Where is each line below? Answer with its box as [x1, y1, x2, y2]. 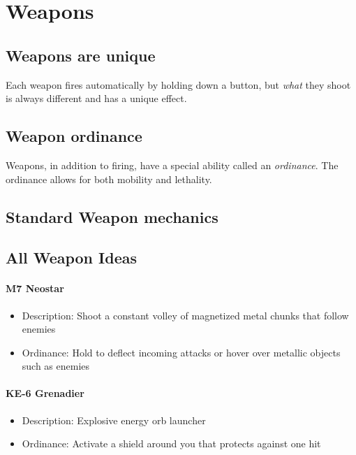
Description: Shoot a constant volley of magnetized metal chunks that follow [22, 308, 349, 322]
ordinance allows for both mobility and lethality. [6, 171, 212, 186]
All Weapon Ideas [6, 247, 137, 268]
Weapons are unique [6, 44, 156, 66]
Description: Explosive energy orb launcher [22, 412, 206, 427]
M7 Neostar [6, 281, 64, 296]
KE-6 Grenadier [6, 386, 84, 400]
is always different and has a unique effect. [6, 91, 187, 106]
